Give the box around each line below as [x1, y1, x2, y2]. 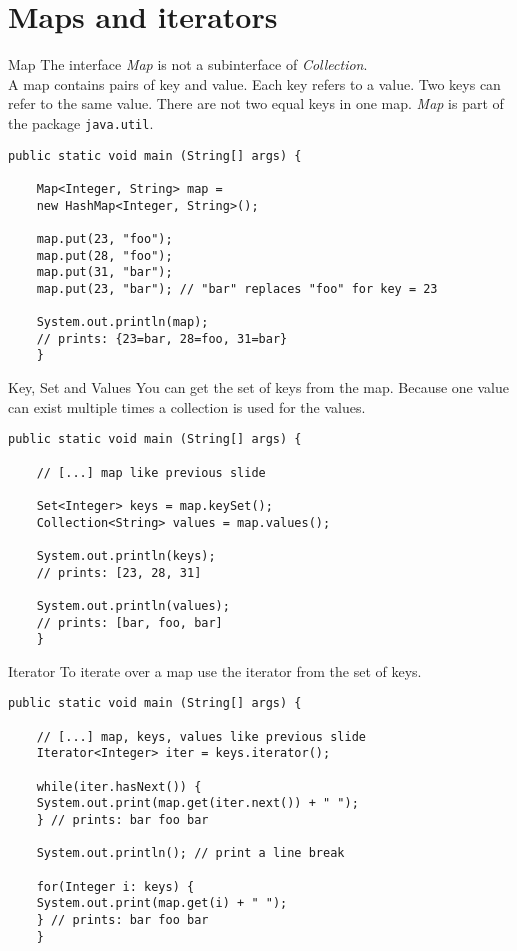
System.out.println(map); [36, 315, 209, 330]
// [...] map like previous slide [36, 465, 266, 480]
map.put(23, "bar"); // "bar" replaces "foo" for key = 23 [36, 281, 438, 296]
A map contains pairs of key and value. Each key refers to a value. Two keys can [8, 73, 501, 94]
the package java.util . [8, 112, 154, 133]
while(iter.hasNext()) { [36, 779, 202, 794]
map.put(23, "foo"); [36, 231, 173, 246]
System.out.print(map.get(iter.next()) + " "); [36, 796, 359, 811]
